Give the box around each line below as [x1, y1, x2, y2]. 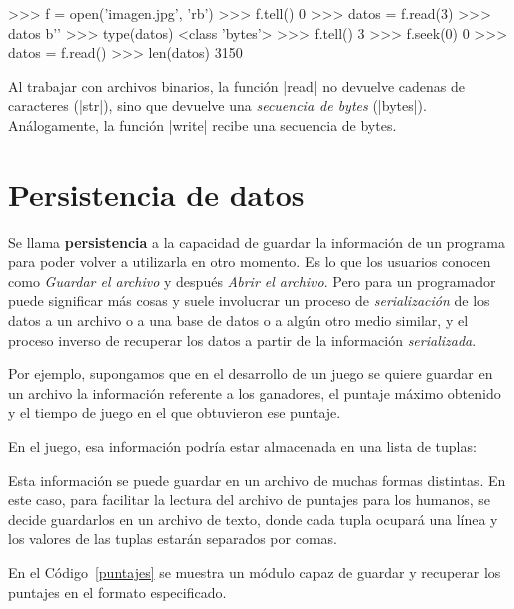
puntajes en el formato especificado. [8, 581, 227, 602]
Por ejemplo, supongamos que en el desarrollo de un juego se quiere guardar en [8, 363, 493, 384]
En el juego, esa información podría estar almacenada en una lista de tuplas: [8, 436, 477, 457]
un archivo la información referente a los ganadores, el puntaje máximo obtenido [8, 382, 501, 403]
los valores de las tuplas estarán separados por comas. [8, 528, 337, 549]
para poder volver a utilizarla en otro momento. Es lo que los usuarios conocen [8, 251, 491, 272]
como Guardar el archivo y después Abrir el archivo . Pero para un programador [8, 270, 496, 291]
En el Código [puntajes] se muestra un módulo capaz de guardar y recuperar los [8, 562, 501, 582]
